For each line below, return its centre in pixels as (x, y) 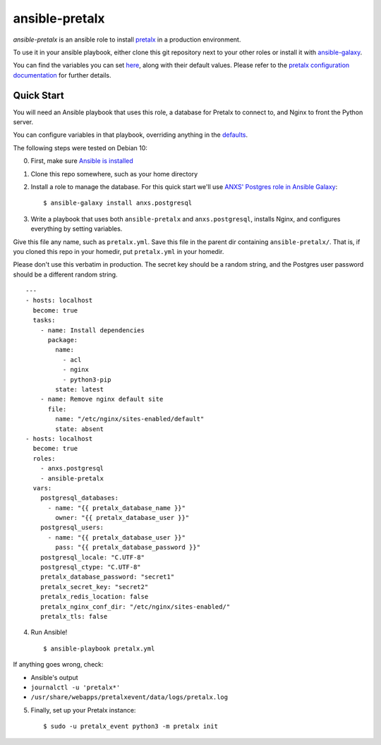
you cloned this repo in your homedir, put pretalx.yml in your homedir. (119, 251)
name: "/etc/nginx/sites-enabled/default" (130, 419)
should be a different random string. (65, 274)
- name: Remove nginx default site (102, 399)
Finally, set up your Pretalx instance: (83, 710)
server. (23, 122)
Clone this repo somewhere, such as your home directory (114, 174)
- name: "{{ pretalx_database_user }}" (117, 537)
